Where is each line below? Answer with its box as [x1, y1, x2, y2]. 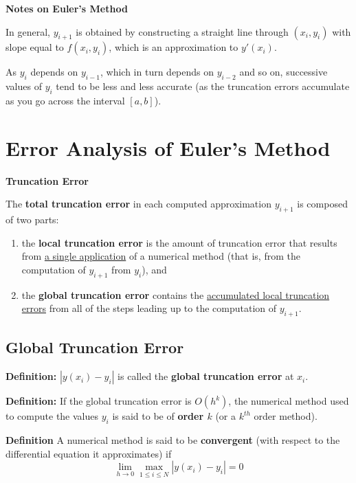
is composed [297, 196, 348, 211]
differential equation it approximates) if [5, 446, 172, 460]
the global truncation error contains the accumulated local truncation [21, 287, 330, 302]
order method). [254, 409, 318, 423]
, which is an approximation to [109, 40, 238, 54]
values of [5, 79, 42, 93]
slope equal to [5, 40, 64, 54]
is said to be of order [112, 409, 204, 423]
